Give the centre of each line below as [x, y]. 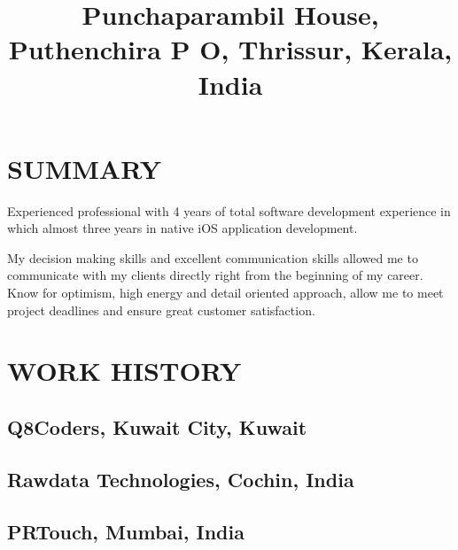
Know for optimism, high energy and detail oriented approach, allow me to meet [225, 293]
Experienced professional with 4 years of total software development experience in [229, 210]
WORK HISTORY [124, 371]
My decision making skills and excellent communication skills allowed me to [213, 257]
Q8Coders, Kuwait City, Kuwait [157, 427]
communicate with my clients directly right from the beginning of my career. [215, 275]
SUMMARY [84, 168]
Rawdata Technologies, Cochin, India [181, 479]
